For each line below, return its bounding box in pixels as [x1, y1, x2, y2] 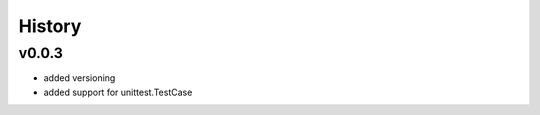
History [18, 15, 82, 37]
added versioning [43, 72, 116, 84]
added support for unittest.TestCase [43, 86, 193, 98]
